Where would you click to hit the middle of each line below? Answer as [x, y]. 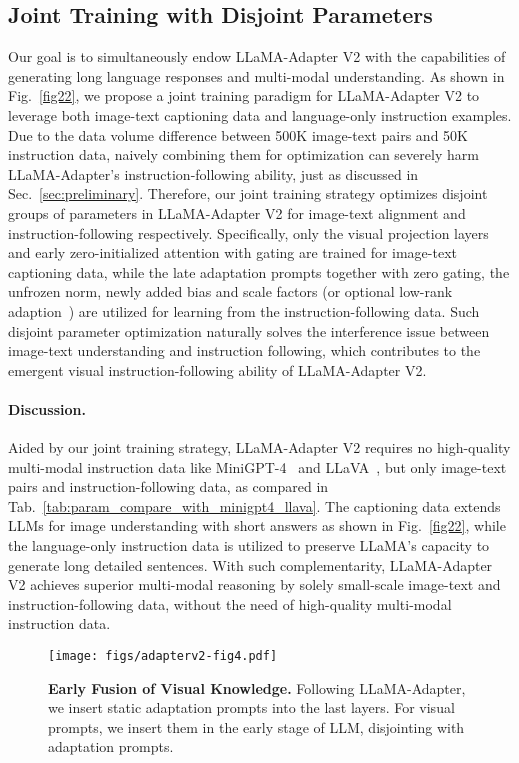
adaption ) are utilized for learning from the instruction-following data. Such [244, 310]
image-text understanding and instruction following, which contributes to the [244, 350]
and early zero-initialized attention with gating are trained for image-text [232, 252]
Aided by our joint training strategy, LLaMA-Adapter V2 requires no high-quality [259, 447]
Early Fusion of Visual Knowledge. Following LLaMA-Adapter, [257, 687]
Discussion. [47, 408]
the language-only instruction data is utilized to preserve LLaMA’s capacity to [249, 545]
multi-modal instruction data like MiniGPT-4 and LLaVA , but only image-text [257, 466]
